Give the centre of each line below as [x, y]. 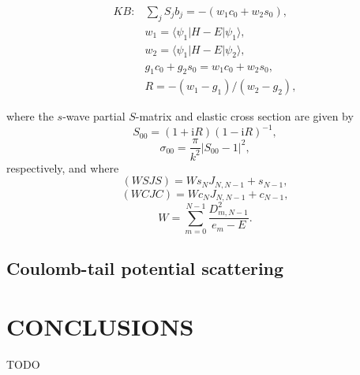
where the [30, 116]
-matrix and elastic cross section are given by [244, 116]
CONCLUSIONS [100, 327]
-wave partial [94, 116]
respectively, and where [63, 167]
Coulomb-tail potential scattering [145, 268]
